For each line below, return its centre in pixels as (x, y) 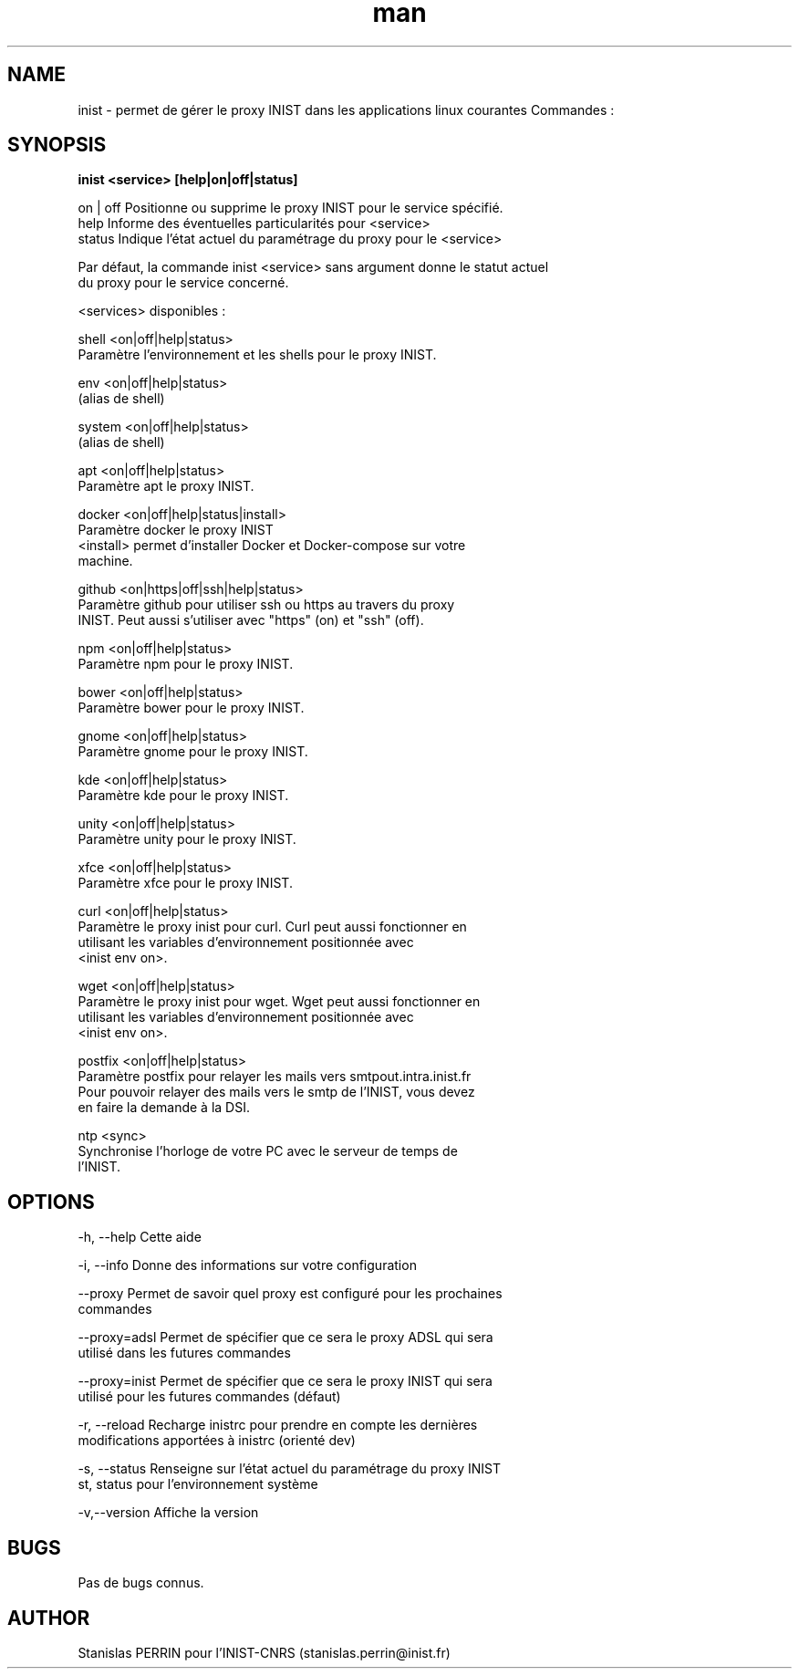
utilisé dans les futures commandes (184, 1353)
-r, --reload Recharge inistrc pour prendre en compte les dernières (278, 1425)
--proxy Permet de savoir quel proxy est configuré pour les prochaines (290, 1294)
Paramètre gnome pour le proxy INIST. (193, 752)
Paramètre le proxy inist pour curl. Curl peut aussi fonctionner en (272, 927)
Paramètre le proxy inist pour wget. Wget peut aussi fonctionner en (279, 1002)
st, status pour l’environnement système (198, 1484)
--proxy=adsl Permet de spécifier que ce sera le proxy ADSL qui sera (285, 1338)
